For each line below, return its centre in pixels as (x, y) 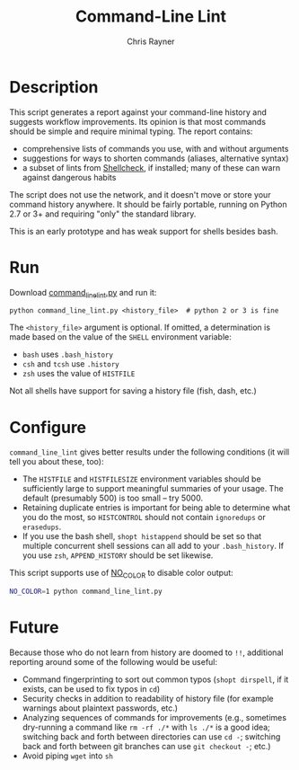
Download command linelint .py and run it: (83, 293)
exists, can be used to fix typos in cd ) (91, 688)
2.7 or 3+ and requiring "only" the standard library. (103, 214)
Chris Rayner (151, 41)
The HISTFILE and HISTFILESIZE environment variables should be (142, 479)
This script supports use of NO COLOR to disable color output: (121, 574)
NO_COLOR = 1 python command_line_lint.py (86, 592)
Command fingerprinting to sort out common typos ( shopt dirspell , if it (155, 679)
